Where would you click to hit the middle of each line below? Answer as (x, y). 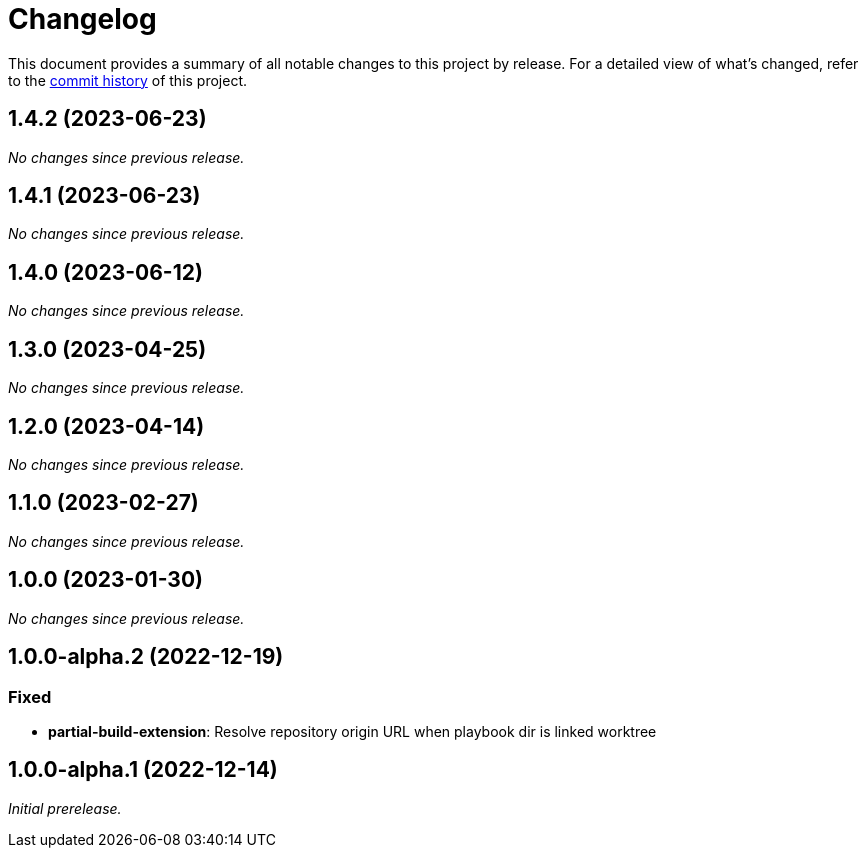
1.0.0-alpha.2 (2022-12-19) (146, 657)
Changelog (82, 19)
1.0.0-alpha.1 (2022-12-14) (143, 770)
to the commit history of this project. (128, 80)
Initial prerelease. (65, 808)
